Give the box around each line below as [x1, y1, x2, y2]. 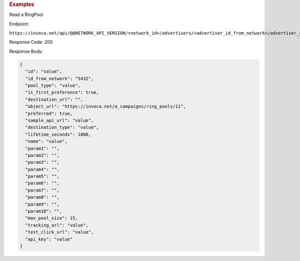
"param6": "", [25, 180, 60, 186]
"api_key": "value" [25, 236, 73, 242]
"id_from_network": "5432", [25, 75, 94, 81]
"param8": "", [25, 195, 60, 200]
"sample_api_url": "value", [25, 117, 94, 123]
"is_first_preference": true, [25, 90, 99, 95]
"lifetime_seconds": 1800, [25, 131, 91, 137]
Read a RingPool [9, 11, 43, 17]
